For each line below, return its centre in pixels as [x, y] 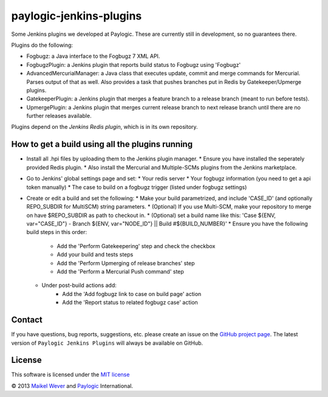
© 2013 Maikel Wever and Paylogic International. [72, 385]
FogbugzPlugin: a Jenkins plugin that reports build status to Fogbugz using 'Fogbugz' [134, 64]
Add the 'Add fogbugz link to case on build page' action [132, 294]
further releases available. [59, 116]
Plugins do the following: [42, 45]
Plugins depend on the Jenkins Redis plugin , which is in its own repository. [104, 127]
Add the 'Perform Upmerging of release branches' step [126, 263]
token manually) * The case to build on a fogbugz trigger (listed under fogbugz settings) [137, 187]
